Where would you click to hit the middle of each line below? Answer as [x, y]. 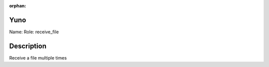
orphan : [18, 6]
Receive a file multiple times [38, 58]
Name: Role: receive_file [34, 32]
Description [28, 46]
